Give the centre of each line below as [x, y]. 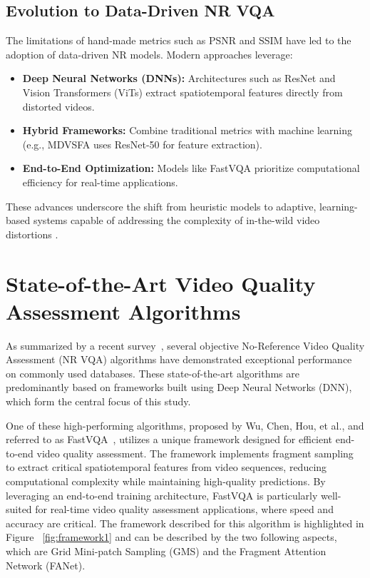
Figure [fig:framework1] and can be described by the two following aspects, [171, 537]
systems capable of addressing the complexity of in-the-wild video [176, 220]
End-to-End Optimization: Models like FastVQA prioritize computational [191, 168]
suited [19, 509]
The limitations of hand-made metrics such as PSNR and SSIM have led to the [179, 40]
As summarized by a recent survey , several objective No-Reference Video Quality [185, 345]
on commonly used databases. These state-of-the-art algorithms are [153, 373]
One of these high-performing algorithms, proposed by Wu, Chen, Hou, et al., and [185, 425]
